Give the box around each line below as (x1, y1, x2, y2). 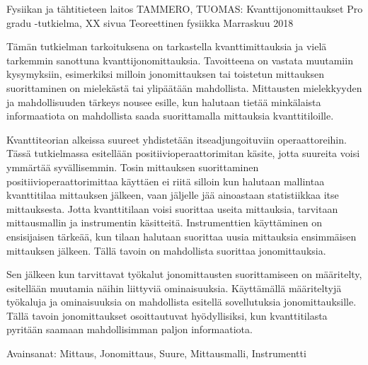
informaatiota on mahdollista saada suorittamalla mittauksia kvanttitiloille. (6, 108, 334, 123)
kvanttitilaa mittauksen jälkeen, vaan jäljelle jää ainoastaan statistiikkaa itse (6, 187, 339, 202)
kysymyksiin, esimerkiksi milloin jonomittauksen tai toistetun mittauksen (6, 66, 324, 81)
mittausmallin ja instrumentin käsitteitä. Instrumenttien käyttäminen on (6, 215, 323, 230)
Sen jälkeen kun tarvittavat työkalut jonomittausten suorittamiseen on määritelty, (6, 267, 362, 282)
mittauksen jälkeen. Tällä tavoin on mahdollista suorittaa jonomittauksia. (6, 243, 326, 257)
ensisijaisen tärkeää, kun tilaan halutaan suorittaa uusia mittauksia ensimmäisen (6, 228, 357, 243)
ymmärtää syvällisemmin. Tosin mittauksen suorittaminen (6, 159, 259, 174)
